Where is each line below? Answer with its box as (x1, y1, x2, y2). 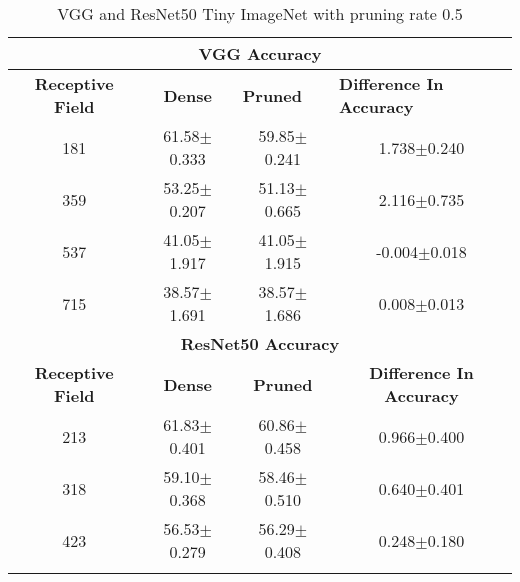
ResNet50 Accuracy (180, 332, 340, 355)
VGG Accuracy (198, 42, 322, 65)
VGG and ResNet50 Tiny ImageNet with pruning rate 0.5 (57, 2, 463, 25)
